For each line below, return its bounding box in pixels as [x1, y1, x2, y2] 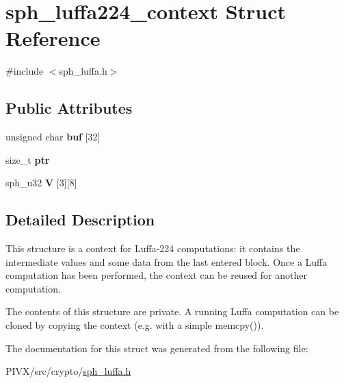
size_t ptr [5, 152, 50, 166]
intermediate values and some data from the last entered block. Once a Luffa [5, 254, 328, 269]
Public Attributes [5, 97, 133, 119]
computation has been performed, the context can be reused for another [5, 268, 307, 282]
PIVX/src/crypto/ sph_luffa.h [5, 364, 131, 378]
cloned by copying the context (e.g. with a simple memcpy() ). [5, 318, 264, 332]
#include [5, 64, 44, 78]
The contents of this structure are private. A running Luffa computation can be [5, 304, 339, 319]
